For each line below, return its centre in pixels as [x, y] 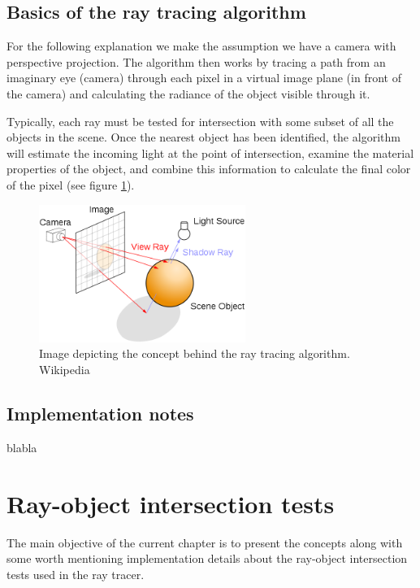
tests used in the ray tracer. [76, 574]
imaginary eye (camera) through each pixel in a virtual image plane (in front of [204, 78]
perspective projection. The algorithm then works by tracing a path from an [196, 61]
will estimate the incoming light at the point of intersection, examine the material [210, 152]
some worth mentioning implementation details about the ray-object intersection [207, 558]
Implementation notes [100, 414]
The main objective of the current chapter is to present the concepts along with [205, 542]
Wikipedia [65, 370]
